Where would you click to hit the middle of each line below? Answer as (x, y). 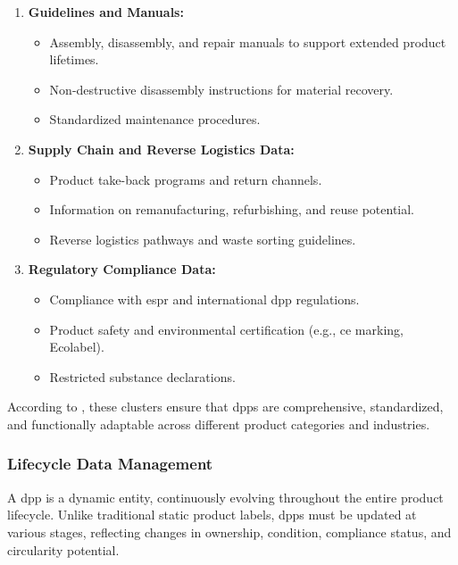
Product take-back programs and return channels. (186, 179)
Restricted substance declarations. (142, 376)
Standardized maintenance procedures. (155, 119)
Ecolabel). (77, 347)
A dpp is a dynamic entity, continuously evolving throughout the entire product (225, 497)
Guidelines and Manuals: (106, 12)
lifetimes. (74, 59)
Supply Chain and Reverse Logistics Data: (161, 149)
